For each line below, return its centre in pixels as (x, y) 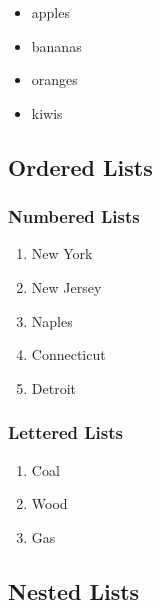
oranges (54, 79)
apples (50, 12)
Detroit (53, 387)
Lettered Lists (65, 432)
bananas (56, 45)
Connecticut (68, 354)
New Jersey (66, 286)
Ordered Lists (80, 166)
